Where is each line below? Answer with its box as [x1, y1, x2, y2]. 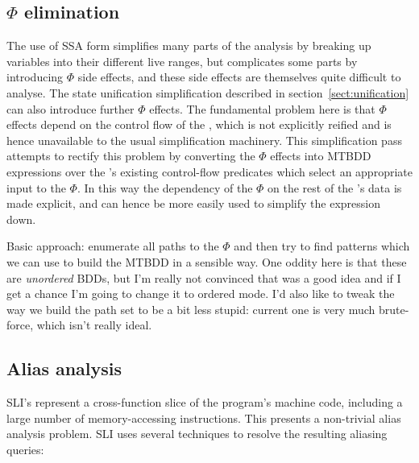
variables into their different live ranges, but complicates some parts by [6, 52, 358, 69]
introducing [6, 68, 64, 85]
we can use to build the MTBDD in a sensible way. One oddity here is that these [6, 253, 407, 270]
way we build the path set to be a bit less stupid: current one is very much [6, 300, 375, 317]
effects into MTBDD [270, 147, 371, 164]
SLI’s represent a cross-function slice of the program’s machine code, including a [6, 394, 403, 411]
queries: [6, 440, 44, 457]
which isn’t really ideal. [36, 316, 152, 333]
